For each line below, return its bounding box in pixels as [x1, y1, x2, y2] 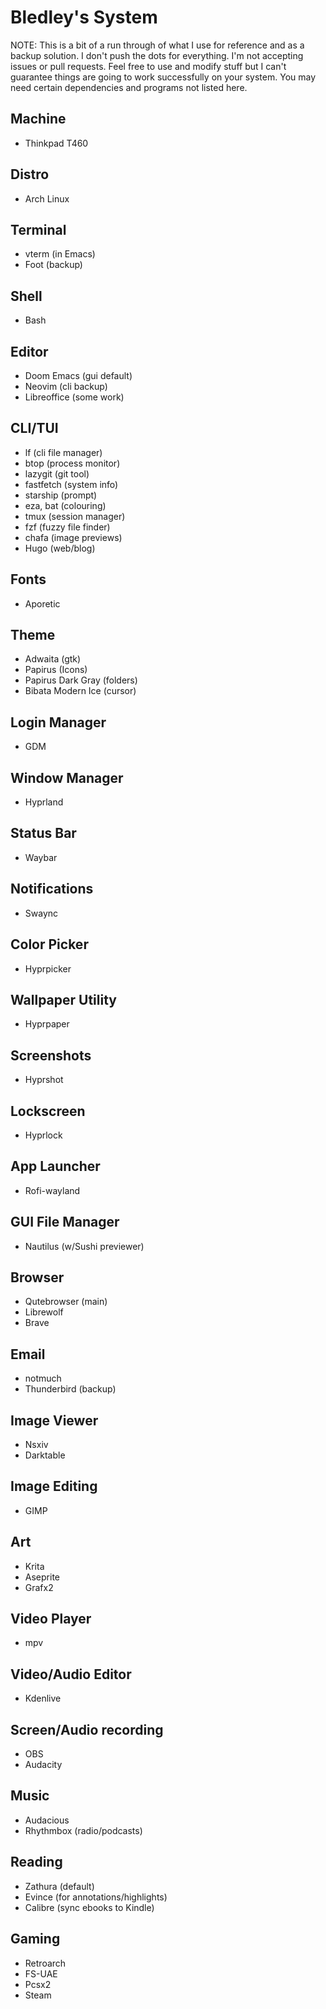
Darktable [24, 1449, 66, 1461]
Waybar [24, 851, 58, 863]
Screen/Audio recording [10, 1721, 164, 1738]
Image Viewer [10, 1412, 99, 1429]
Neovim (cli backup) [24, 381, 108, 392]
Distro [10, 166, 50, 183]
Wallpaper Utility [10, 991, 117, 1008]
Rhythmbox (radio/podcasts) [24, 1824, 143, 1836]
